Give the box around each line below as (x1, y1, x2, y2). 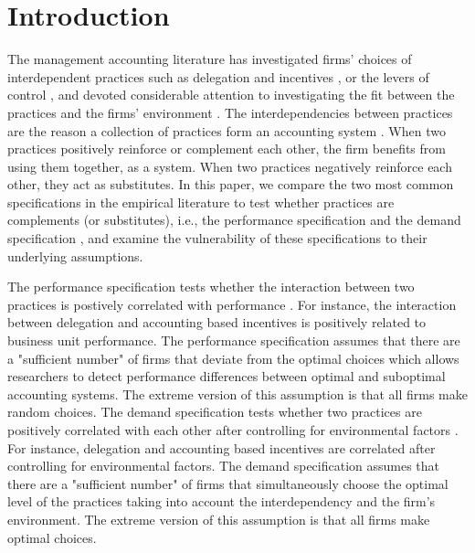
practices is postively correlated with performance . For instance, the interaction (7, 294, 457, 314)
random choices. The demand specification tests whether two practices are (7, 402, 422, 421)
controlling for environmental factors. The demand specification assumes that (7, 456, 440, 475)
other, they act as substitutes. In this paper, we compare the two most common (7, 175, 454, 194)
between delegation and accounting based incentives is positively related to (7, 313, 427, 332)
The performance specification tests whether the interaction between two (7, 277, 415, 296)
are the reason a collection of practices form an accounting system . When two (7, 121, 446, 140)
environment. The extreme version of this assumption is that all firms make (7, 509, 430, 528)
